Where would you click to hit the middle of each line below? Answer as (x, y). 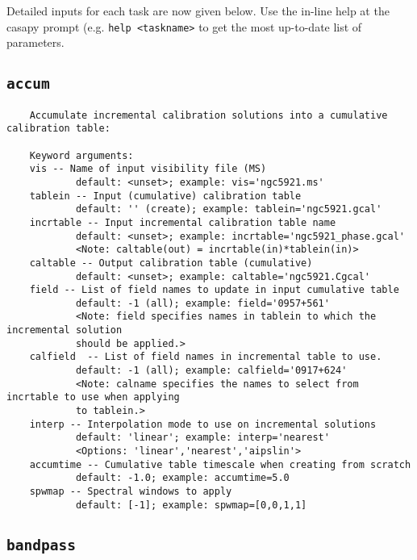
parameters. (35, 42)
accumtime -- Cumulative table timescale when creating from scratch (220, 464)
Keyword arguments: (81, 155)
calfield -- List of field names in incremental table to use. (206, 357)
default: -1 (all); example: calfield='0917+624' (211, 371)
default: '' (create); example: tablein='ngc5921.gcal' (229, 209)
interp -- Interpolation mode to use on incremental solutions (203, 424)
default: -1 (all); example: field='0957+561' (202, 303)
